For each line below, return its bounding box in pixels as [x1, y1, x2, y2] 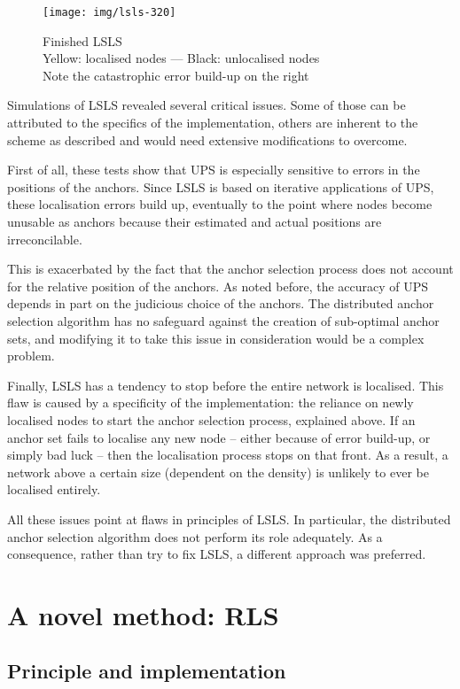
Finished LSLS [43, 31, 122, 50]
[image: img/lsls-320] [43, 6, 176, 19]
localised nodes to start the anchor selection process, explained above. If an [7, 410, 416, 429]
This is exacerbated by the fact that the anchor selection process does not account [7, 259, 454, 278]
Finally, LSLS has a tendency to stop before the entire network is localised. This [7, 375, 444, 394]
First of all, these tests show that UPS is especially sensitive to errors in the [7, 160, 420, 179]
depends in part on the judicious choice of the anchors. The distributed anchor [7, 294, 434, 313]
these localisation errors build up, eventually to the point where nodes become [7, 195, 433, 213]
